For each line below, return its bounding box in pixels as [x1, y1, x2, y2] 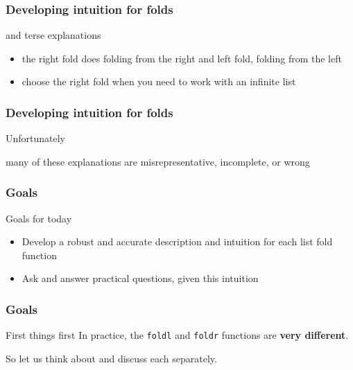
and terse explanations [6, 28, 101, 42]
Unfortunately [6, 131, 66, 146]
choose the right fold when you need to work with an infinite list [21, 74, 296, 89]
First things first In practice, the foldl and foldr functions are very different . [6, 328, 349, 342]
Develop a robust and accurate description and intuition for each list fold [21, 234, 333, 249]
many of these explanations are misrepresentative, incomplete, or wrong [6, 154, 310, 168]
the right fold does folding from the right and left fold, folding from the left [21, 51, 342, 65]
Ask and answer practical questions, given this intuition [21, 271, 259, 285]
